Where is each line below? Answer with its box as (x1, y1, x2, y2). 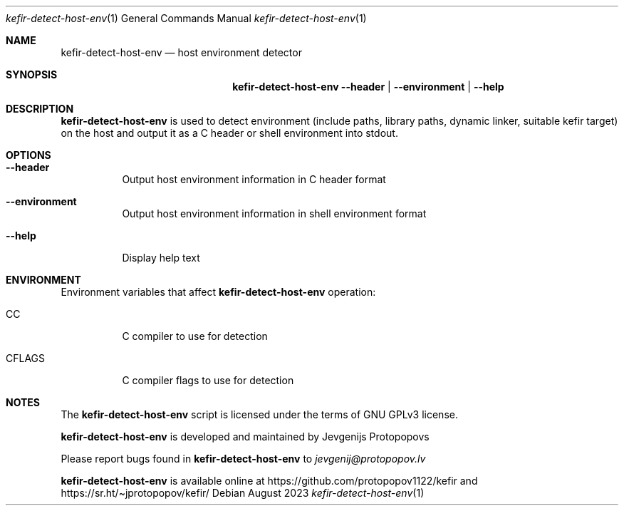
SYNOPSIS (6, 68, 58, 81)
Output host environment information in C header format (122, 173, 386, 185)
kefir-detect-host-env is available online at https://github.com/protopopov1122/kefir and (61, 475, 478, 487)
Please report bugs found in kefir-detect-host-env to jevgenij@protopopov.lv (61, 453, 426, 465)
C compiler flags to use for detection (122, 374, 294, 386)
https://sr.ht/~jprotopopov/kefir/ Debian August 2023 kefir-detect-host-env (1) (61, 487, 425, 499)
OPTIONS (6, 149, 51, 161)
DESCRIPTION (6, 103, 74, 115)
